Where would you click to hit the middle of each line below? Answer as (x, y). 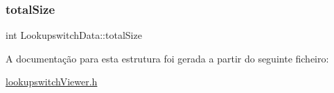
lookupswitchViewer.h (52, 82)
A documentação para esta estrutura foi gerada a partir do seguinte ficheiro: (167, 58)
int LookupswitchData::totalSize (74, 35)
